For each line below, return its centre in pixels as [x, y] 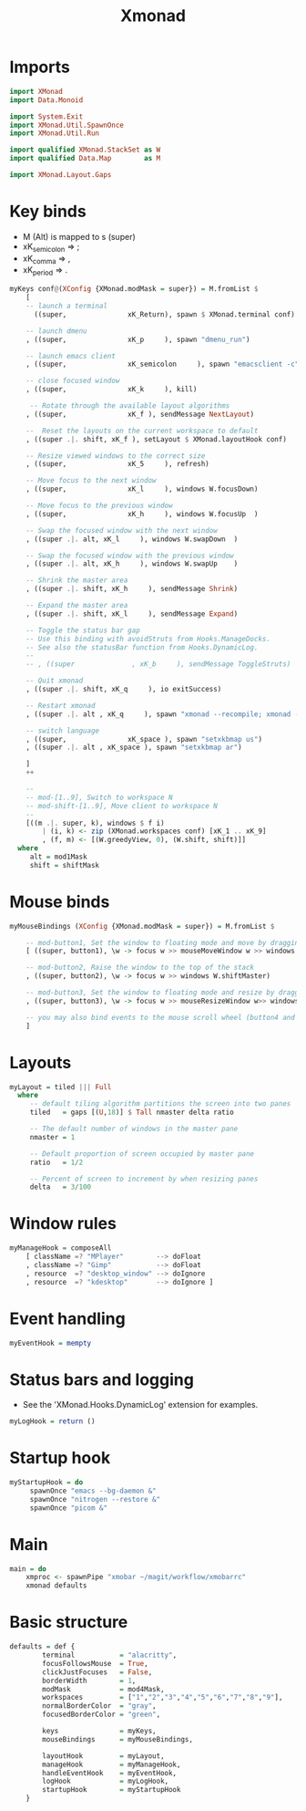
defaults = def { [42, 1647]
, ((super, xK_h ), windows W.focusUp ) [142, 514]
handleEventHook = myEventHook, [110, 1773]
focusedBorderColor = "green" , [102, 1715]
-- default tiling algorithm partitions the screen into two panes [160, 1104]
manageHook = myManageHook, [112, 1764]
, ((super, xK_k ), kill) [112, 390]
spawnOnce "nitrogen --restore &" [95, 1499]
